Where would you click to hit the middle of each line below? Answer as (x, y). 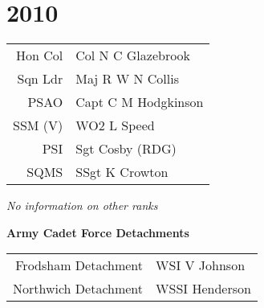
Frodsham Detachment (79, 265)
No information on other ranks (82, 205)
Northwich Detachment (78, 289)
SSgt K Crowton (122, 172)
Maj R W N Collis (128, 79)
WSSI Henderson (203, 289)
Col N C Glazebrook (133, 55)
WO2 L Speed (115, 125)
